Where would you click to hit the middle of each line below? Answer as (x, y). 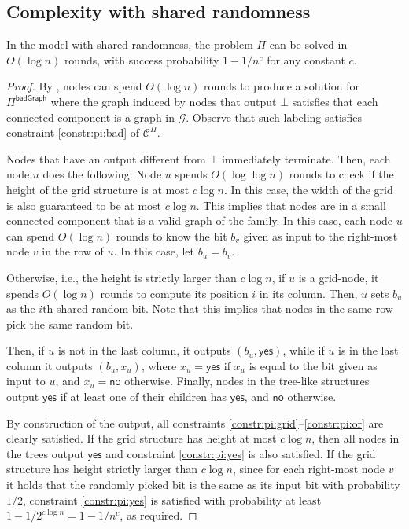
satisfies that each (335, 101)
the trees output (45, 453)
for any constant (306, 59)
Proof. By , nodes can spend (74, 86)
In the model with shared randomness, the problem (130, 44)
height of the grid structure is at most (98, 189)
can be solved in (308, 44)
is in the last (368, 350)
